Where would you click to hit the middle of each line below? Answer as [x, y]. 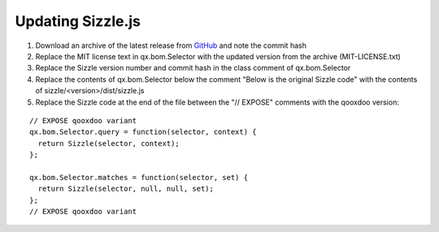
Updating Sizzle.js [78, 21]
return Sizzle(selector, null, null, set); [126, 189]
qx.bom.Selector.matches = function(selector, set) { [139, 177]
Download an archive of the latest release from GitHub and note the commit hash [171, 45]
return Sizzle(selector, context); [109, 143]
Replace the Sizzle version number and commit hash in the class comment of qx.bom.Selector [193, 68]
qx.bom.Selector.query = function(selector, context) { [143, 132]
